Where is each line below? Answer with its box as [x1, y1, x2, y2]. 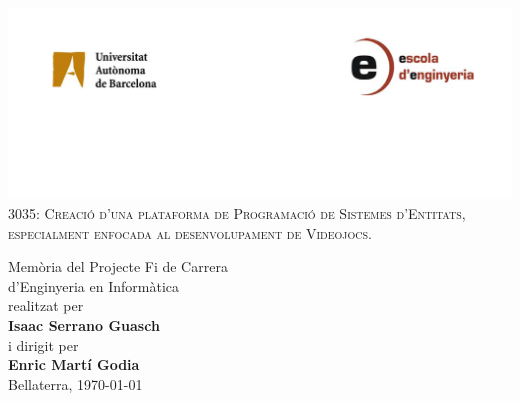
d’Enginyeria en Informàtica [8, 275, 180, 296]
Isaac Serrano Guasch [8, 315, 160, 336]
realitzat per [8, 295, 84, 316]
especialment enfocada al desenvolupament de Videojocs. [8, 222, 372, 243]
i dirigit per [8, 334, 79, 355]
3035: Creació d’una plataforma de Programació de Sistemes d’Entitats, [8, 203, 466, 224]
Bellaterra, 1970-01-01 [8, 373, 143, 394]
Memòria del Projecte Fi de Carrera [8, 256, 228, 277]
